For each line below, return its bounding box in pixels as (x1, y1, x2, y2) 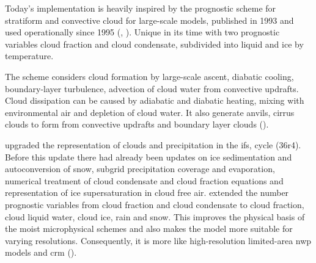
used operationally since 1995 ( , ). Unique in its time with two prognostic (5, 26, 280, 38)
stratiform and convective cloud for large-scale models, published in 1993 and (5, 13, 294, 26)
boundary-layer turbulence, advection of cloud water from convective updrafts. (5, 82, 299, 95)
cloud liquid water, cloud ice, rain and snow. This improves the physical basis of (5, 210, 305, 223)
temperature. (5, 49, 54, 62)
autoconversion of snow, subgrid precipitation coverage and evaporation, (5, 162, 275, 175)
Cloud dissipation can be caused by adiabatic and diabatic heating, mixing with (5, 94, 304, 107)
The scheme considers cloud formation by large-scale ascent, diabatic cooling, (5, 70, 294, 82)
